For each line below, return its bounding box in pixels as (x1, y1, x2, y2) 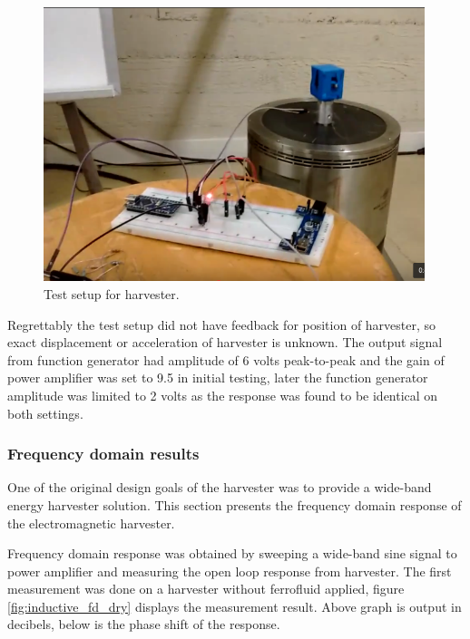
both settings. (7, 403, 83, 422)
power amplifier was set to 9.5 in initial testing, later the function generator (7, 368, 428, 387)
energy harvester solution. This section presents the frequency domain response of (7, 495, 462, 514)
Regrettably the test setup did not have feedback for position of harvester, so (7, 315, 436, 334)
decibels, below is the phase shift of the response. (7, 615, 280, 634)
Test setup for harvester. (44, 284, 180, 303)
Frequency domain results (7, 442, 200, 465)
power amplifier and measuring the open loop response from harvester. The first (7, 561, 452, 580)
